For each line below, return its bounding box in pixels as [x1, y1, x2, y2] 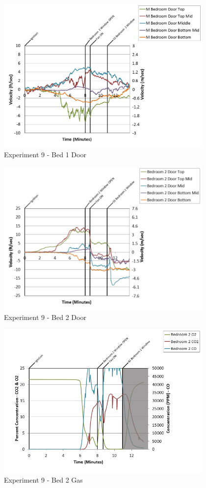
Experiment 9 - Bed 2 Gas [4, 475, 83, 485]
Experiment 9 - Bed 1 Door [4, 149, 86, 160]
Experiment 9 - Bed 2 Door [4, 312, 86, 322]
